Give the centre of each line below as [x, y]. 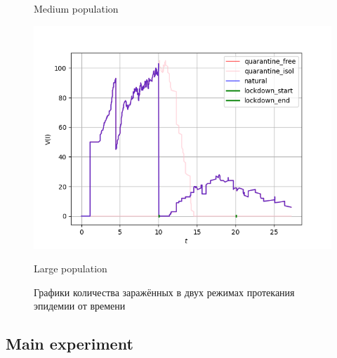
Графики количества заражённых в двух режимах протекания [164, 292]
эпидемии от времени [80, 306]
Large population [71, 268]
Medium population [76, 8]
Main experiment [70, 344]
